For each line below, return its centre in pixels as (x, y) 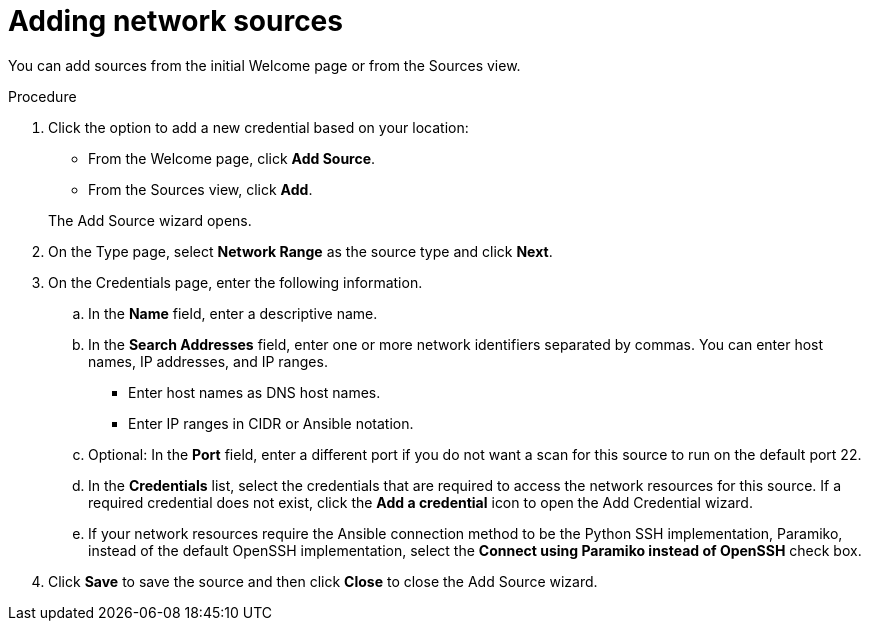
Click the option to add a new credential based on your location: (258, 127)
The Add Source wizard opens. (150, 220)
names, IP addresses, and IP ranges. (208, 361)
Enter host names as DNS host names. (254, 392)
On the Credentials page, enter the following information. (235, 282)
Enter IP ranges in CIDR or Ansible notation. (271, 423)
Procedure (42, 96)
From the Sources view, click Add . (200, 189)
